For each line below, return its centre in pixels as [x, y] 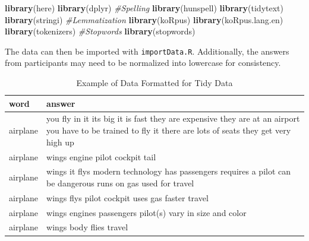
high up [60, 142]
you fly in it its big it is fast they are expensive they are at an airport [173, 118]
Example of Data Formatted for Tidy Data [154, 83]
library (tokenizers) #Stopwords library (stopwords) [100, 31]
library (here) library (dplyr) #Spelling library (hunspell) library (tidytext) [144, 8]
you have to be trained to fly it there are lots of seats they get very [169, 130]
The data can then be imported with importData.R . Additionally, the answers [147, 51]
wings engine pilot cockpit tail [101, 156]
